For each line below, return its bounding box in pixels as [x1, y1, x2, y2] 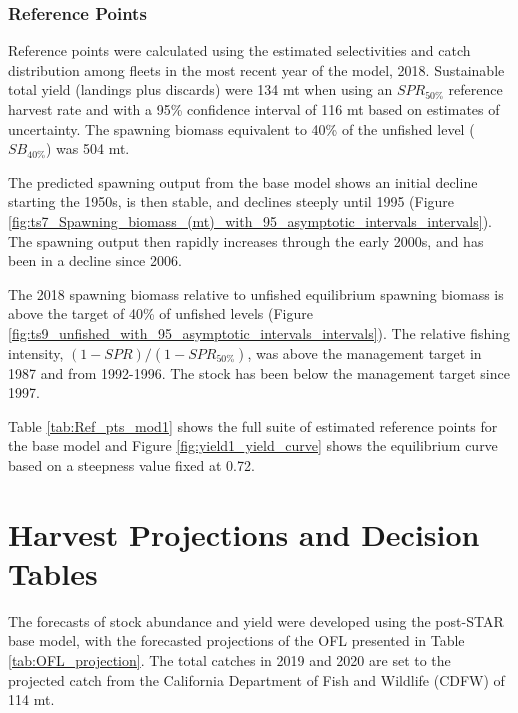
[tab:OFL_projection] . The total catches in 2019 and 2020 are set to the [8, 650, 451, 670]
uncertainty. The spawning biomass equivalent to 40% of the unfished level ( [8, 118, 475, 139]
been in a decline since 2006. [8, 250, 182, 271]
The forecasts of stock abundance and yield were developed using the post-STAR [8, 610, 504, 631]
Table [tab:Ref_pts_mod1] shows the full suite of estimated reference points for [8, 415, 498, 436]
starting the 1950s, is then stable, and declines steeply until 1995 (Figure [8, 191, 455, 212]
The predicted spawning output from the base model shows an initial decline [8, 171, 478, 192]
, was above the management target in [247, 342, 482, 363]
